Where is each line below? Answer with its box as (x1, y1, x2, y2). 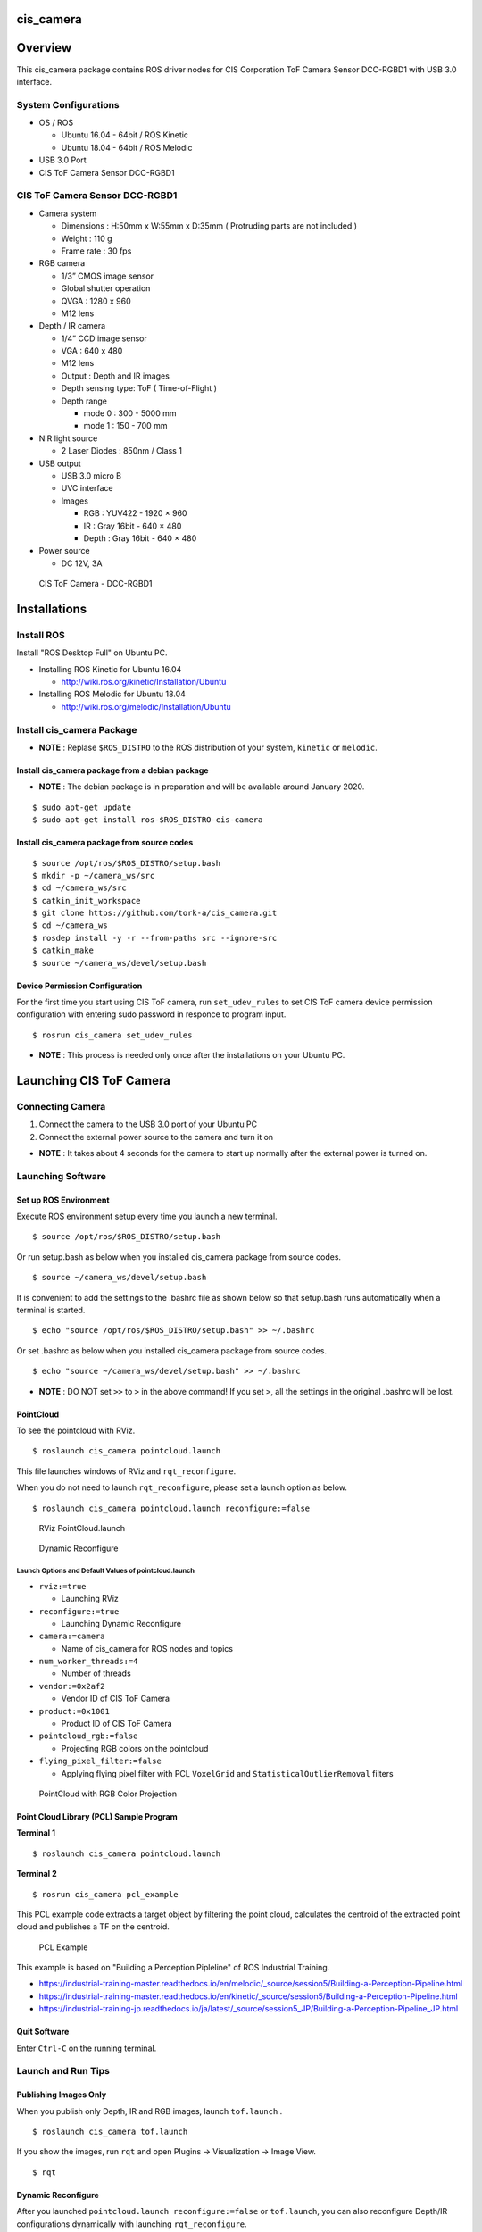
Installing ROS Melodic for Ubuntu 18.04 (38, 688, 187, 700)
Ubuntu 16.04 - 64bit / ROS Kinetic (61, 129, 189, 140)
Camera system (38, 208, 97, 219)
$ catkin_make (32, 945, 94, 955)
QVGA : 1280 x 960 (61, 296, 131, 306)
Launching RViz (61, 1594, 120, 1604)
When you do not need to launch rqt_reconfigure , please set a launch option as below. (16, 1482, 347, 1493)
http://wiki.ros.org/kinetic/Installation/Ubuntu (61, 677, 227, 687)
